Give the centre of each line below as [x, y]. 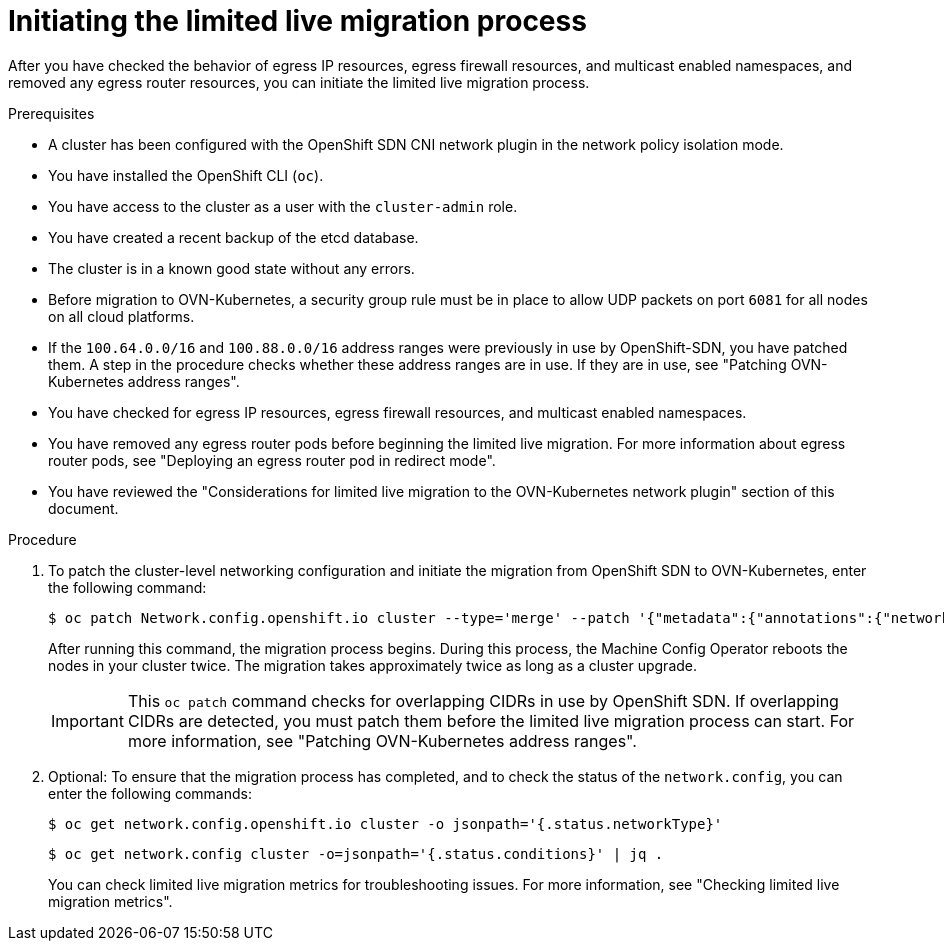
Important [87, 720]
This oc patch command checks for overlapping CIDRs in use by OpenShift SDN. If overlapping [483, 700]
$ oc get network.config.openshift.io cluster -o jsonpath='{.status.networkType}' [385, 823]
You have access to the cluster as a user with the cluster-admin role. [283, 206]
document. [83, 508]
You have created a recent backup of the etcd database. [233, 237]
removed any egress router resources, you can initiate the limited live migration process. [299, 82]
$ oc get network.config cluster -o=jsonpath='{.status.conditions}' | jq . [356, 853]
